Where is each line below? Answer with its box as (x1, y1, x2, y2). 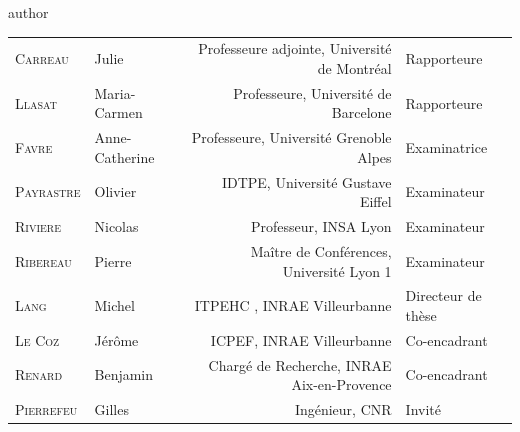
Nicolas (94, 216, 139, 237)
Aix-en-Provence (291, 374, 392, 395)
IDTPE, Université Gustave (221, 171, 392, 192)
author (8, 2, 49, 22)
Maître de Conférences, (250, 240, 392, 261)
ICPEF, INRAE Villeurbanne (210, 329, 392, 350)
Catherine (94, 146, 155, 167)
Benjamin (94, 364, 154, 385)
